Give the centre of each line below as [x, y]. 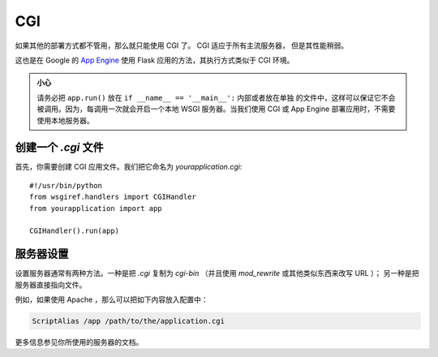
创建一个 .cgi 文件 [60, 147]
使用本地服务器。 [65, 120]
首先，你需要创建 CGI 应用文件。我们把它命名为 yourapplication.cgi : [129, 167]
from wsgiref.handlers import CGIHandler [113, 197]
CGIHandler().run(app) [75, 231]
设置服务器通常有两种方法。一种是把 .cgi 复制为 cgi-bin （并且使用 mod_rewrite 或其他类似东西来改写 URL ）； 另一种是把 [217, 273]
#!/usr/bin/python [66, 185]
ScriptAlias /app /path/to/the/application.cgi [128, 321]
